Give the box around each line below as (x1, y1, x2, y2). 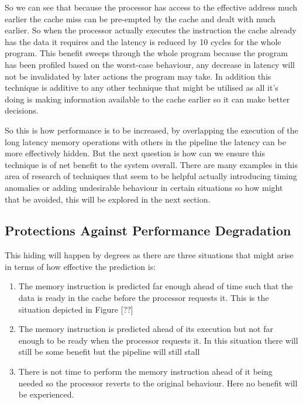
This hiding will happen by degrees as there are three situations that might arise (5, 249, 294, 261)
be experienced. (18, 388, 74, 400)
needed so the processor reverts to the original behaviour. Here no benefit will (18, 376, 298, 389)
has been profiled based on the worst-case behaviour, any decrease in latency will (5, 58, 295, 70)
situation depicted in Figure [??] (18, 303, 133, 315)
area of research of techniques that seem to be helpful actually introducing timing (5, 170, 297, 182)
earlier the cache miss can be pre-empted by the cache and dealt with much (5, 12, 276, 25)
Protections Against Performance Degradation (5, 221, 291, 239)
